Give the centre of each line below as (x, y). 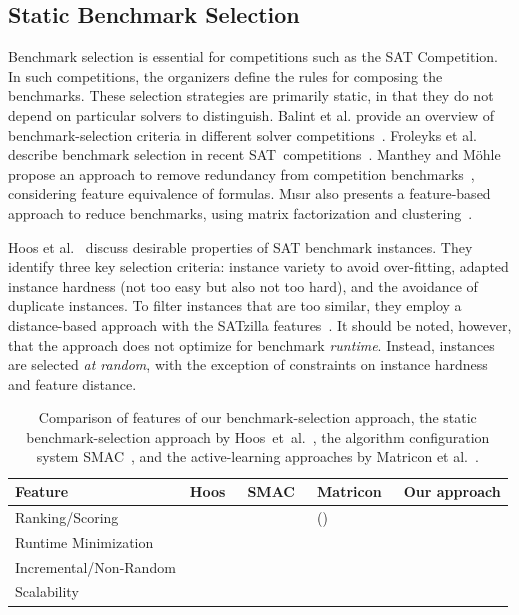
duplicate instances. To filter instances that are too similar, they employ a (235, 305)
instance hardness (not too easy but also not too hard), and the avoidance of (243, 285)
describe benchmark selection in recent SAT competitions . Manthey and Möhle (254, 154)
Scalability (47, 591)
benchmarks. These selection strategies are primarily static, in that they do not (251, 95)
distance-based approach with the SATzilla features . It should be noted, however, (260, 324)
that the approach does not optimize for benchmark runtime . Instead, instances (251, 344)
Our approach (452, 491)
